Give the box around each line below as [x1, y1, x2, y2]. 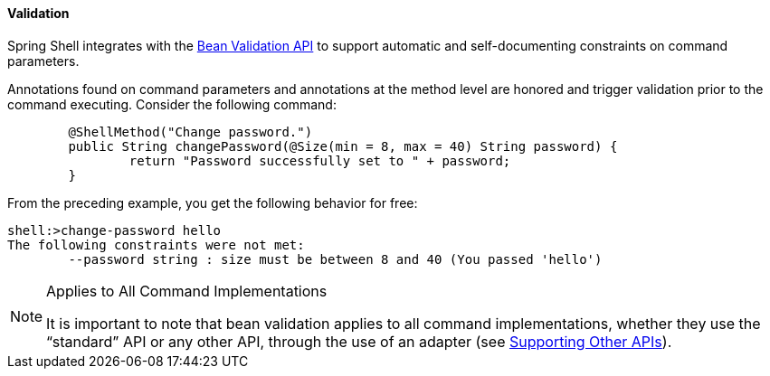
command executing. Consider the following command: [7, 96, 337, 112]
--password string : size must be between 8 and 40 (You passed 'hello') [68, 251, 603, 267]
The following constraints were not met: [7, 237, 305, 252]
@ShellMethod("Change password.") [68, 124, 313, 139]
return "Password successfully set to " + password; [128, 153, 511, 168]
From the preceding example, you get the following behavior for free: [7, 194, 418, 211]
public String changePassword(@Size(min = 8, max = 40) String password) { [68, 138, 618, 154]
